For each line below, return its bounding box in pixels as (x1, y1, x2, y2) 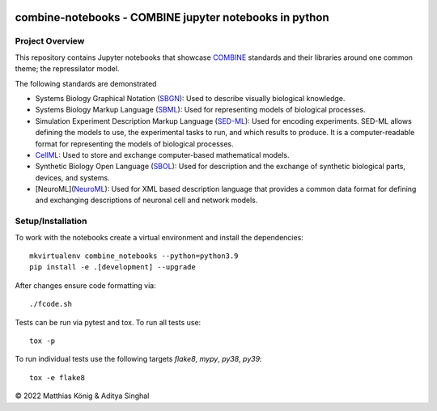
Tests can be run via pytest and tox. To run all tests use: (15, 317, 202, 327)
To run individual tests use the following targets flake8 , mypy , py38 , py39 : (15, 354, 262, 364)
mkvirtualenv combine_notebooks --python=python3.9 (29, 251, 239, 261)
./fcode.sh (29, 299, 73, 309)
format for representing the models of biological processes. (35, 138, 234, 149)
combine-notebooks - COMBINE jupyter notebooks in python (15, 11, 329, 24)
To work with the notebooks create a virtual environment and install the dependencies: (15, 232, 303, 242)
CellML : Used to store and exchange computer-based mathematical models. (35, 150, 290, 159)
